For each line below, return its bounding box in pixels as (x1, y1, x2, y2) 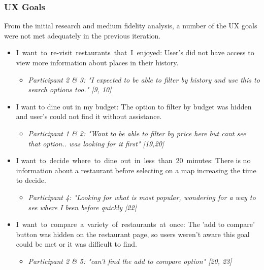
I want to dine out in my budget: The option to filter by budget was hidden (16, 101, 252, 111)
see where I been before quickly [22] (28, 202, 137, 212)
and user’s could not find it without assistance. (16, 111, 162, 122)
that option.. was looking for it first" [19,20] (28, 138, 164, 148)
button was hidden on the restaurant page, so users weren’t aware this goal (16, 228, 250, 239)
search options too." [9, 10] (28, 84, 112, 95)
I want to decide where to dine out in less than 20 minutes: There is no (16, 155, 251, 166)
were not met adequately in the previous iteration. (4, 30, 161, 41)
